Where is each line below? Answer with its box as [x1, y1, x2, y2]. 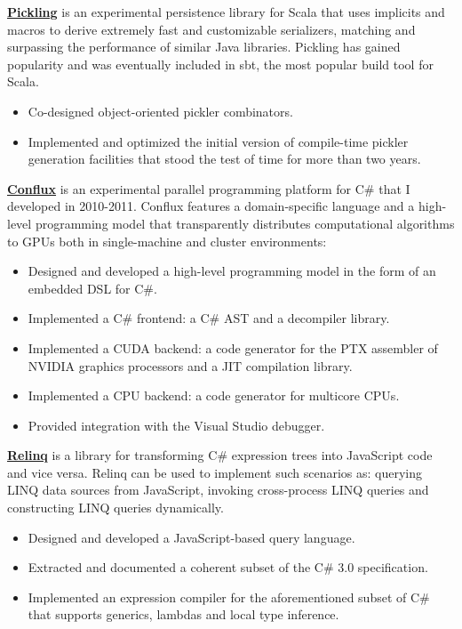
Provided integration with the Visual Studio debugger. [28, 415, 325, 434]
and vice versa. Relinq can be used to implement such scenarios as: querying [7, 463, 423, 481]
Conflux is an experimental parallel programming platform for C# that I [7, 179, 410, 198]
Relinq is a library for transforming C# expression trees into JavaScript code [7, 446, 433, 464]
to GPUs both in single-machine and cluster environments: [7, 231, 327, 250]
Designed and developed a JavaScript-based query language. [28, 528, 355, 546]
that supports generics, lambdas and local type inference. [28, 605, 339, 624]
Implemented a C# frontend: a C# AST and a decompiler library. [28, 309, 390, 327]
